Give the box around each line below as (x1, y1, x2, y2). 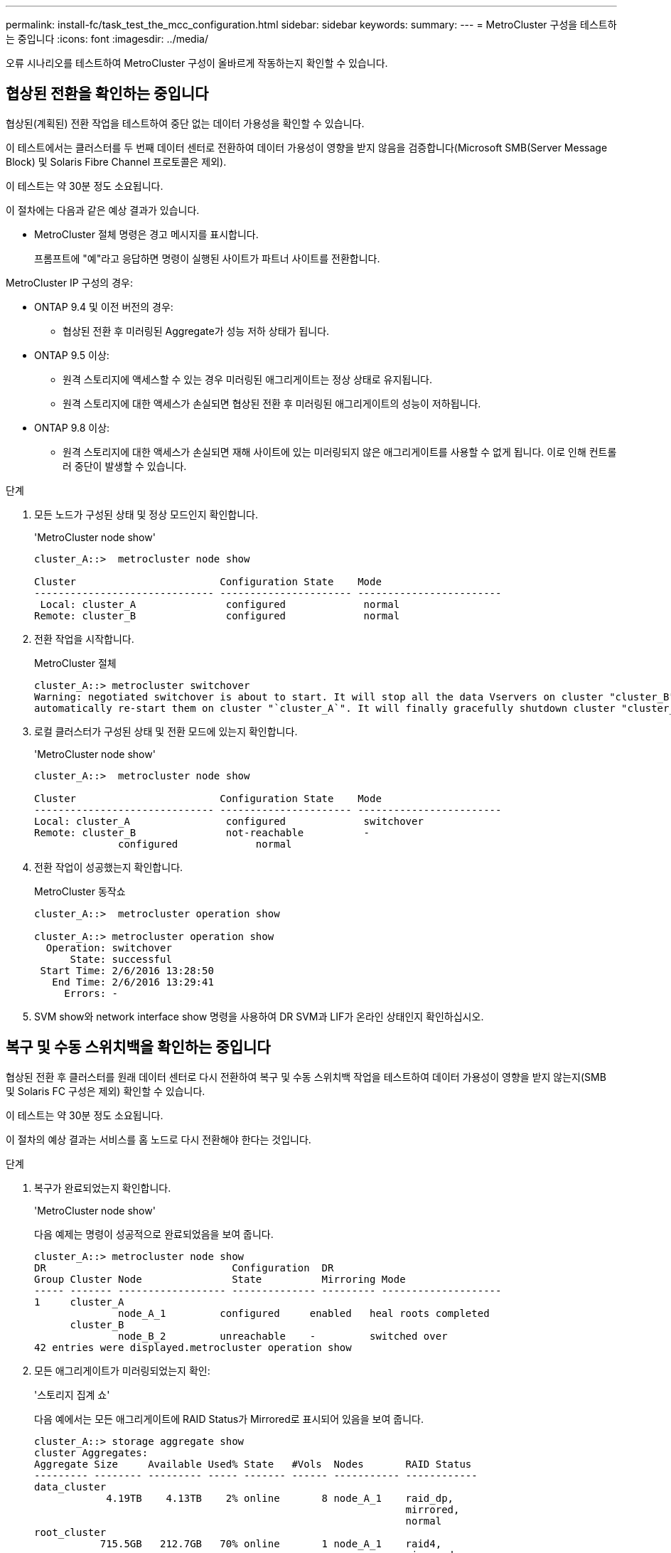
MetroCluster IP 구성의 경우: (6, 276, 133, 289)
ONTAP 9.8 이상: (34, 421, 110, 434)
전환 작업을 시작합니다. (34, 632, 134, 645)
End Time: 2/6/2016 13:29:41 (52, 976, 214, 988)
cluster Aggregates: (34, 1446, 149, 1458)
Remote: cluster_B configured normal (34, 609, 400, 621)
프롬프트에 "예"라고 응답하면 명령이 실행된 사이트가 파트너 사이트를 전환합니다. (34, 252, 380, 265)
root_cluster (34, 1526, 107, 1538)
